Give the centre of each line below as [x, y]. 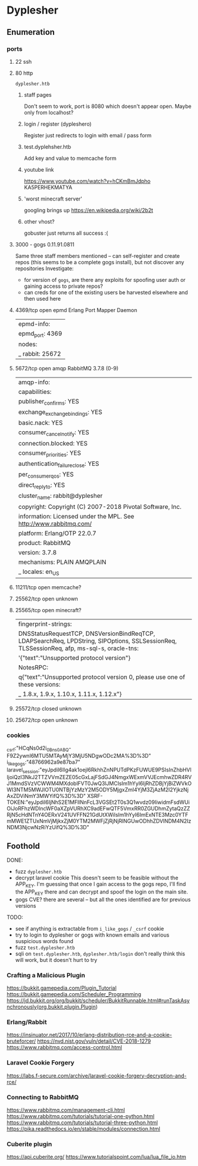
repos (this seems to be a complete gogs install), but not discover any [100, 262]
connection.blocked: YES [53, 443]
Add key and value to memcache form [70, 158]
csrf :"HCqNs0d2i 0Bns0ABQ [38, 748]
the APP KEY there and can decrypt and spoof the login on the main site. [102, 892]
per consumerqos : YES [46, 475]
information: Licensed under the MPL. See [76, 516]
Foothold [24, 846]
